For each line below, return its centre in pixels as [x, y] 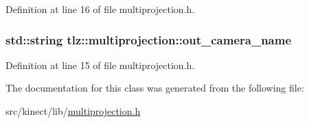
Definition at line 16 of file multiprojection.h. [100, 9]
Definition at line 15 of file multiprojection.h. [100, 65]
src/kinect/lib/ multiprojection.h [73, 111]
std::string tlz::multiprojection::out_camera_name [149, 39]
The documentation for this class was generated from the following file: [155, 88]
